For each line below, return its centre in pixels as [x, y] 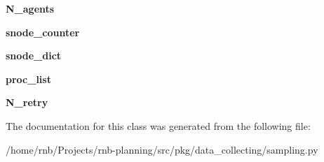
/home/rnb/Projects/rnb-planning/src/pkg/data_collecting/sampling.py [162, 149]
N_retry [27, 102]
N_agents [30, 8]
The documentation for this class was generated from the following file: [158, 125]
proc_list [28, 79]
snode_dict [34, 56]
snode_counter [43, 32]
